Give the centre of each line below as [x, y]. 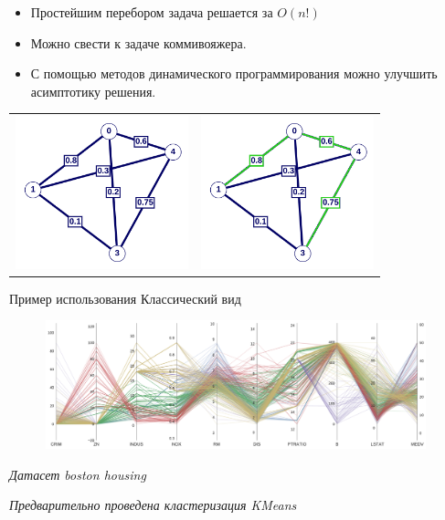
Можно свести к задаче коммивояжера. [138, 42]
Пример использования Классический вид [125, 298]
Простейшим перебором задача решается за [152, 12]
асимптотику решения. [93, 91]
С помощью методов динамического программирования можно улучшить [234, 73]
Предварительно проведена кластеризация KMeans [153, 505]
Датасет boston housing [78, 474]
